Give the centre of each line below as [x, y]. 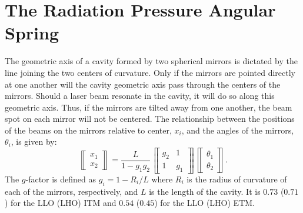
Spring [32, 33]
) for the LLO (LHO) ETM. [204, 203]
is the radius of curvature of [237, 179]
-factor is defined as [61, 179]
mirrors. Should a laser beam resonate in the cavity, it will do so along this [140, 96]
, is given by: [34, 142]
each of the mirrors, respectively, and [71, 191]
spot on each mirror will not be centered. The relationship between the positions [150, 119]
